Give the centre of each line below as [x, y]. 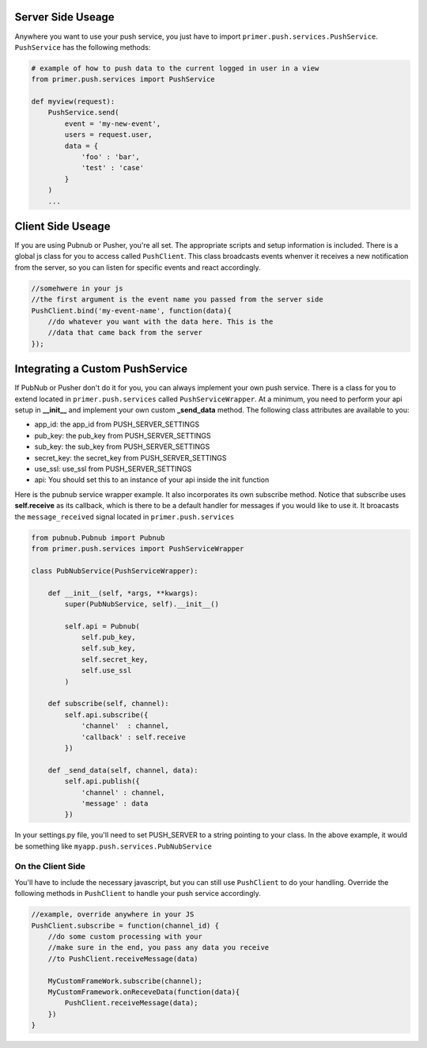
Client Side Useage [62, 226]
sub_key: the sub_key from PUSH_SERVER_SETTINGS [122, 446]
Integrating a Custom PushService [101, 369]
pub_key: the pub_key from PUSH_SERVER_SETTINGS [123, 435]
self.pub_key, [108, 638]
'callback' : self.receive [133, 737]
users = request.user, [109, 135]
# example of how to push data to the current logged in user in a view [175, 68]
